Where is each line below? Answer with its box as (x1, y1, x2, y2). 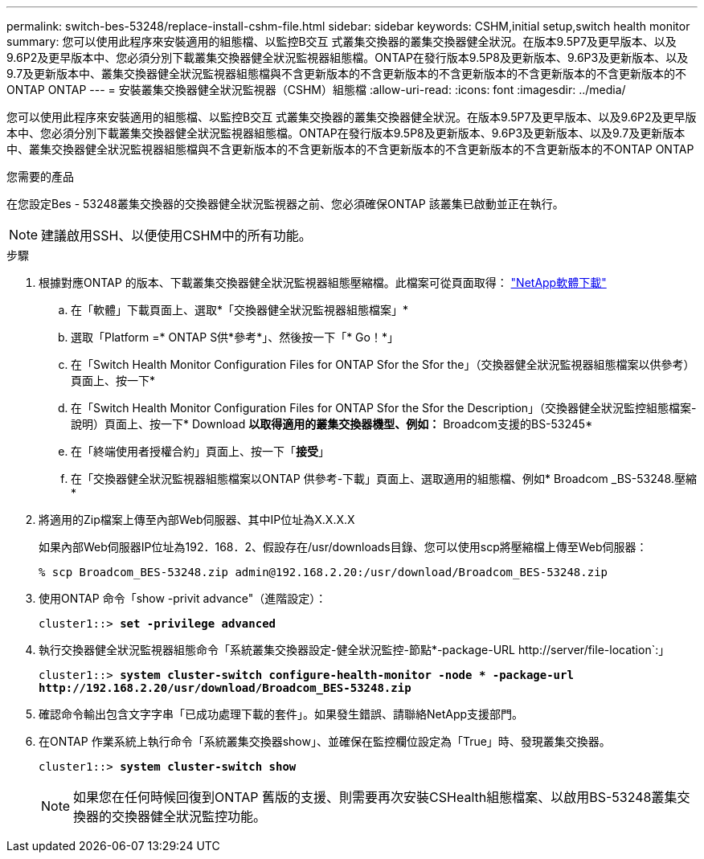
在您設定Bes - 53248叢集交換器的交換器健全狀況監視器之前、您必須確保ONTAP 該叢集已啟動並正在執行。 (6, 197, 564, 211)
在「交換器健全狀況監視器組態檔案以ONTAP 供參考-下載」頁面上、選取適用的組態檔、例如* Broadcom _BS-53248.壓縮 (71, 472, 697, 485)
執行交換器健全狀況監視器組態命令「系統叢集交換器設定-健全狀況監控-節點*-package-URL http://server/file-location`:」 (39, 643, 670, 657)
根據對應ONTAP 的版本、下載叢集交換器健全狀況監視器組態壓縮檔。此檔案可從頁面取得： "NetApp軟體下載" (39, 276, 607, 289)
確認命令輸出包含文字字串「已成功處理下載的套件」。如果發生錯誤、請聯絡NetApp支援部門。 (39, 707, 524, 721)
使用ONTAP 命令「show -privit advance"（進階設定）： (39, 591, 327, 605)
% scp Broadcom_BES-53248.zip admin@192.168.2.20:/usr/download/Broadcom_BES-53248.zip (39, 566, 608, 579)
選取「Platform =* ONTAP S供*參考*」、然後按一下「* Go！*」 (71, 330, 399, 344)
